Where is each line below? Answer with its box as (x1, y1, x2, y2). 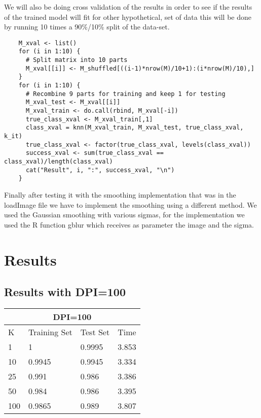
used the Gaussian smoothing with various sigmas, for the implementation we (4, 209, 245, 220)
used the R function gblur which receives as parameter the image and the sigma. (4, 219, 254, 230)
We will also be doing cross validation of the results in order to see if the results (4, 2, 252, 12)
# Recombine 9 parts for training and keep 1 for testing (25, 90, 226, 98)
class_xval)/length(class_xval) (4, 157, 113, 165)
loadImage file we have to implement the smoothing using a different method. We (4, 199, 257, 210)
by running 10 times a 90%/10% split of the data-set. (4, 21, 170, 32)
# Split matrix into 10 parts (25, 56, 128, 64)
